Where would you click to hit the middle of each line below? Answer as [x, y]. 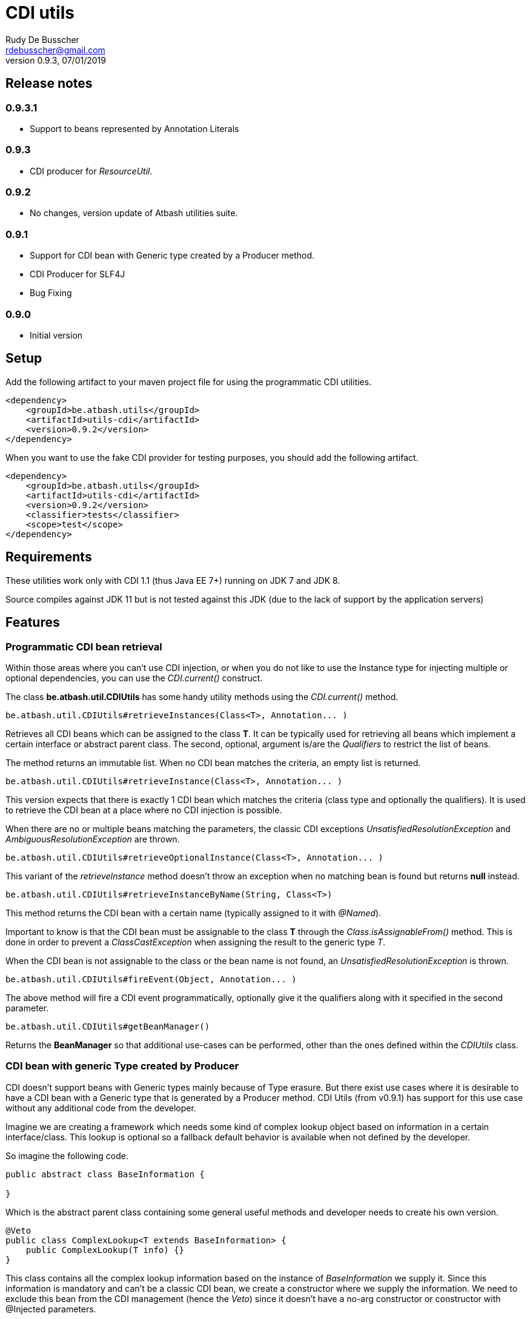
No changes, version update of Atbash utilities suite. [134, 213]
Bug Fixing [51, 293]
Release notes [49, 84]
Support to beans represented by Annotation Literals [134, 128]
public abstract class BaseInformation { [105, 1174]
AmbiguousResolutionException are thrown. [93, 839]
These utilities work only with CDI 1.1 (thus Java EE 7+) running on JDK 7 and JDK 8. [173, 580]
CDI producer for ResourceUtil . [91, 171]
